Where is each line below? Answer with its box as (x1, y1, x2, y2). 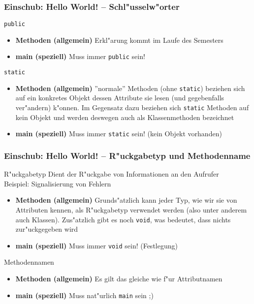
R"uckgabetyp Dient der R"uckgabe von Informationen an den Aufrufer (4, 169, 219, 179)
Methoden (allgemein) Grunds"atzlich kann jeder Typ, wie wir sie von (15, 195, 237, 205)
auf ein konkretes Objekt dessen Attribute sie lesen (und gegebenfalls (15, 92, 224, 103)
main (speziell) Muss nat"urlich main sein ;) (15, 290, 154, 300)
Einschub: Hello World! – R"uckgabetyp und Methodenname (4, 149, 251, 161)
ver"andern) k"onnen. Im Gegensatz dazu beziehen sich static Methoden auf (15, 102, 249, 113)
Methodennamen (4, 257, 54, 267)
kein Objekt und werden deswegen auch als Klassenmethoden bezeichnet (15, 112, 234, 122)
